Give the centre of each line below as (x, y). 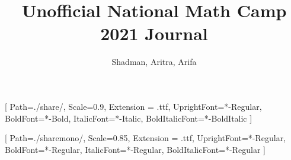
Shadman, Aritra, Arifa (154, 62)
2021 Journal (154, 33)
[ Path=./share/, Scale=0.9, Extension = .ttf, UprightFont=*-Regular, (133, 106)
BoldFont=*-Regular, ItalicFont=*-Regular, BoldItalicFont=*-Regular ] (135, 149)
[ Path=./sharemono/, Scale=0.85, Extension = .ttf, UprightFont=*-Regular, (145, 138)
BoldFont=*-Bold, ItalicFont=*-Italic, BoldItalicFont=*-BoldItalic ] (129, 118)
